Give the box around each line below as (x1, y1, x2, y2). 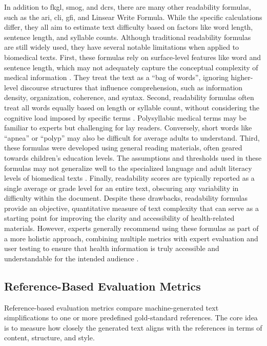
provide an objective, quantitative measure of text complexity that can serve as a (4, 202, 259, 213)
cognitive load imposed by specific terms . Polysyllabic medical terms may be (4, 112, 247, 123)
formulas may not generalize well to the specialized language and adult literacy (4, 162, 252, 173)
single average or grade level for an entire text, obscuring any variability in (4, 182, 239, 193)
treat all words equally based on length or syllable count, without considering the (4, 102, 259, 112)
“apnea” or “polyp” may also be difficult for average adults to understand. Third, (4, 132, 260, 143)
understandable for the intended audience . (4, 253, 139, 263)
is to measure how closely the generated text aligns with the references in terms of (4, 322, 262, 333)
